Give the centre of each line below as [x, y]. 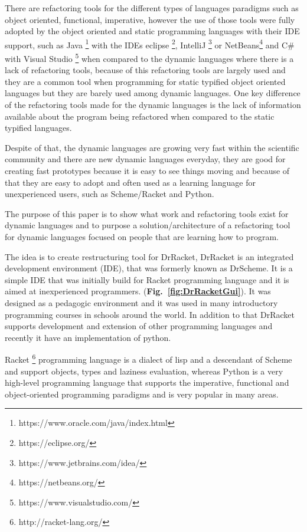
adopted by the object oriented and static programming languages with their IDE [152, 31]
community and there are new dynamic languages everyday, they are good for [145, 159]
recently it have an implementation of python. [88, 337]
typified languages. [38, 128]
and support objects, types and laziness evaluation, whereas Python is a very [144, 371]
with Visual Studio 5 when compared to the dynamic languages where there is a [149, 58]
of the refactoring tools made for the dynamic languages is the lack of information [153, 105]
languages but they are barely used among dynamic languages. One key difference [153, 93]
